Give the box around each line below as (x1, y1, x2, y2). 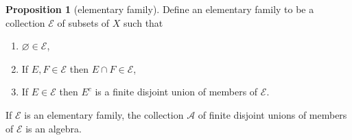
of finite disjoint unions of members (198, 107, 347, 121)
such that (124, 15, 163, 30)
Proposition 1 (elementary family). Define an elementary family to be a (5, 2, 314, 16)
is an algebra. (25, 121, 82, 135)
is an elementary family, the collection (24, 107, 184, 121)
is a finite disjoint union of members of (95, 84, 258, 99)
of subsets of (57, 15, 110, 30)
